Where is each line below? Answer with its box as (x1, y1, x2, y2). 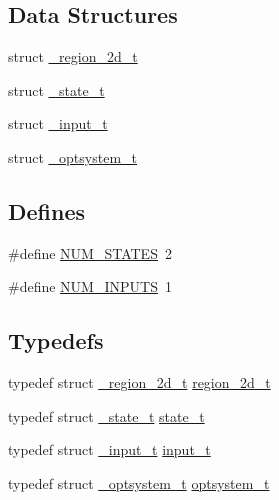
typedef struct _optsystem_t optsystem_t (8, 472, 270, 493)
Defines (8, 195, 86, 226)
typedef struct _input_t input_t (8, 439, 211, 460)
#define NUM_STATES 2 (8, 242, 172, 263)
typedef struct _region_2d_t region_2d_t (8, 372, 271, 393)
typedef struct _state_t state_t (8, 405, 205, 426)
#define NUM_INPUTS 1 (8, 276, 172, 297)
